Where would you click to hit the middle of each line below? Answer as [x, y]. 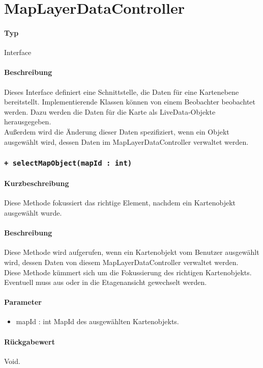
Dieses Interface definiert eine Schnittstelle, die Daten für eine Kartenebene [122, 91]
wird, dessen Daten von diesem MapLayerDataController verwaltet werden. [121, 262]
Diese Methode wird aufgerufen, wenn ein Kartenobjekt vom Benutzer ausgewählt [132, 252]
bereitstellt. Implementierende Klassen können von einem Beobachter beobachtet [130, 102]
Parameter [23, 302]
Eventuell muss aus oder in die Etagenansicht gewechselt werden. [106, 282]
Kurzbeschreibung [37, 183]
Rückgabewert [30, 341]
